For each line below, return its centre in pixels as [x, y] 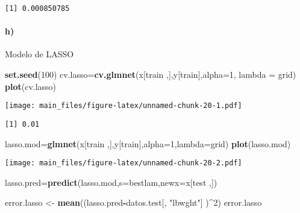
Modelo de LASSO [39, 54]
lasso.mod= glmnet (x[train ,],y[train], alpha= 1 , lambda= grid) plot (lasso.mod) [148, 143]
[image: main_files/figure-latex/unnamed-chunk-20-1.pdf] [123, 106]
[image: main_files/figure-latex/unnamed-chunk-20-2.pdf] [123, 163]
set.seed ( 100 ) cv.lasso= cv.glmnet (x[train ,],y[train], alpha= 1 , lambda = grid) [151, 75]
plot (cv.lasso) [31, 86]
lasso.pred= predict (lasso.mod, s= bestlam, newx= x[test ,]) [111, 182]
